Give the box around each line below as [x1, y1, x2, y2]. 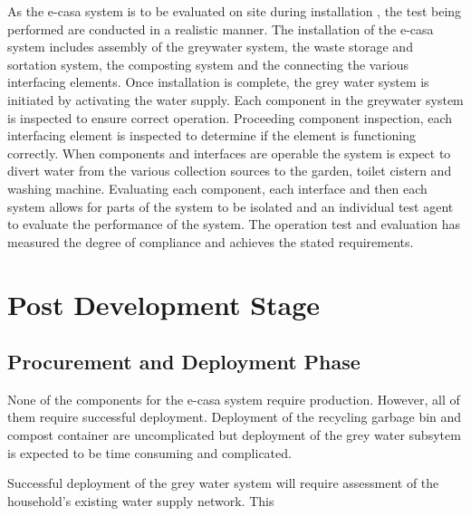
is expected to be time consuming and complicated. [7, 443, 292, 462]
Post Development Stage [7, 285, 321, 322]
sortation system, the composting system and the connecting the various [7, 54, 409, 73]
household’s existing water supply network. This [7, 491, 274, 510]
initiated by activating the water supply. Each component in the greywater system [7, 90, 464, 109]
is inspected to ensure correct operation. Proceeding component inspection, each [7, 108, 453, 127]
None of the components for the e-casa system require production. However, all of [7, 389, 460, 408]
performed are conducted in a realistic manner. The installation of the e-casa [7, 19, 434, 38]
